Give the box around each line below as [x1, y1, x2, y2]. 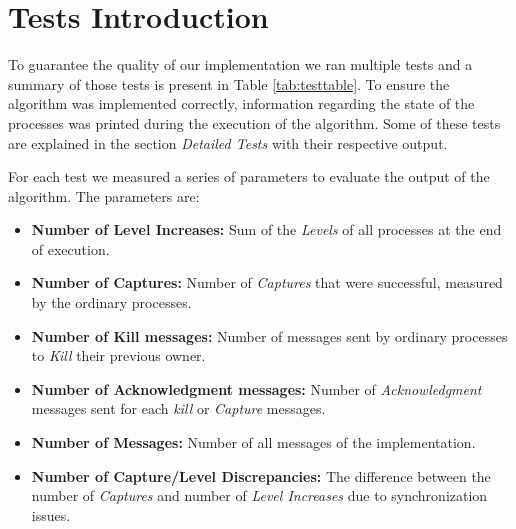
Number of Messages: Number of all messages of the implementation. [31, 432, 476, 453]
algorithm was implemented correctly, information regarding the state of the [8, 93, 475, 114]
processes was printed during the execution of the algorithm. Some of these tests [8, 112, 501, 133]
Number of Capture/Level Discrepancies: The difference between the [31, 465, 491, 486]
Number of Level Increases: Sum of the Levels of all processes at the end [31, 219, 502, 240]
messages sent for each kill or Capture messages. [31, 398, 326, 419]
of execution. [31, 238, 110, 259]
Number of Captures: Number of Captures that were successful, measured [31, 272, 503, 293]
